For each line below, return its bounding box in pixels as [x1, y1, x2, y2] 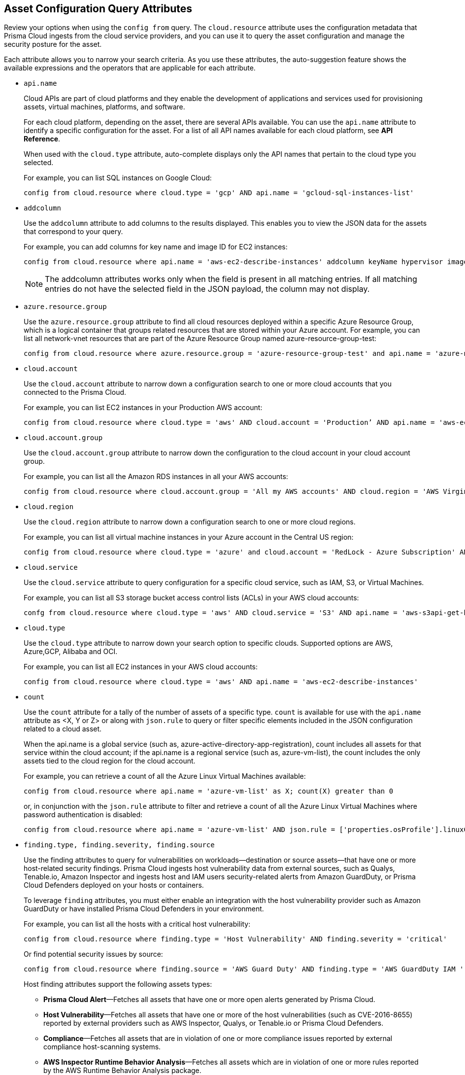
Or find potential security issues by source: [24, 950, 163, 959]
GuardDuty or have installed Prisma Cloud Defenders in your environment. [24, 904, 264, 913]
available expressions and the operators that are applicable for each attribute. [4, 64, 256, 72]
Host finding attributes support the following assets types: [24, 980, 212, 989]
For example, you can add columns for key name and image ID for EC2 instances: [24, 243, 288, 251]
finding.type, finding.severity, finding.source [24, 841, 215, 849]
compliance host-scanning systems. [43, 1042, 161, 1051]
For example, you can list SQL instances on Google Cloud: [24, 173, 212, 182]
